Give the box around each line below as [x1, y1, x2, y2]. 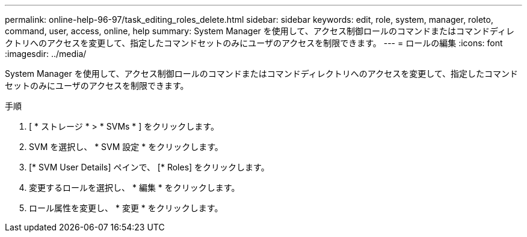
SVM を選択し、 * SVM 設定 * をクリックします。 [29, 142, 223, 152]
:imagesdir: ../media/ [5, 49, 87, 59]
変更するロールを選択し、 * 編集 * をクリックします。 [29, 182, 240, 193]
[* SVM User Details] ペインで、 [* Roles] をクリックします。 [29, 162, 270, 172]
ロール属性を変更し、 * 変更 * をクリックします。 [29, 203, 223, 213]
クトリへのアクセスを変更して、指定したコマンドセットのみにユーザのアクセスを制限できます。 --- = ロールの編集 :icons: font [5, 38, 503, 48]
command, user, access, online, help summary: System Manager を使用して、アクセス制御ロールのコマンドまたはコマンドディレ [5, 26, 514, 36]
